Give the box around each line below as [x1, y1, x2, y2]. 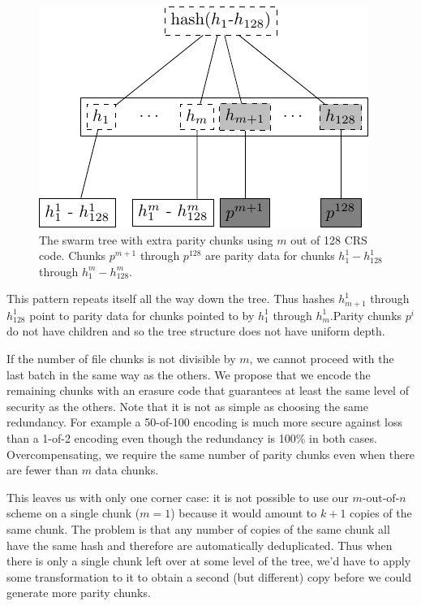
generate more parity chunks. [6, 584, 151, 601]
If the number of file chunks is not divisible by [6, 350, 236, 367]
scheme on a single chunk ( [6, 504, 140, 522]
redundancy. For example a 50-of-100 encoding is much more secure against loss [6, 413, 402, 431]
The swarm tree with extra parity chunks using [39, 231, 273, 248]
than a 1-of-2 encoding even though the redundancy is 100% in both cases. [6, 429, 377, 446]
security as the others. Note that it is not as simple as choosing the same [6, 397, 368, 414]
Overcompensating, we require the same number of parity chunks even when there [6, 445, 415, 462]
